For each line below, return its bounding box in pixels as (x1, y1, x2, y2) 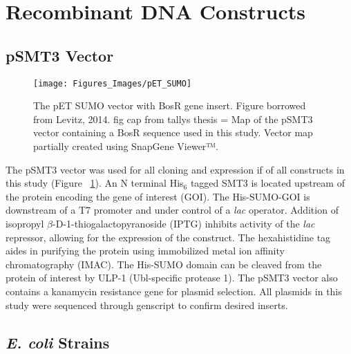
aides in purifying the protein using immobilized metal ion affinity (6, 243, 285, 258)
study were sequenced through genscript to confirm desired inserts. (6, 297, 288, 312)
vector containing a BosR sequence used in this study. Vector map (33, 125, 313, 140)
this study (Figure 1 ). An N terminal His (6, 176, 184, 190)
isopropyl (6, 216, 44, 230)
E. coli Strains (6, 331, 110, 353)
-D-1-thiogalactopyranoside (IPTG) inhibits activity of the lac (52, 216, 315, 230)
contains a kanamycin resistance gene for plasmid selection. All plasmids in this (6, 283, 342, 298)
